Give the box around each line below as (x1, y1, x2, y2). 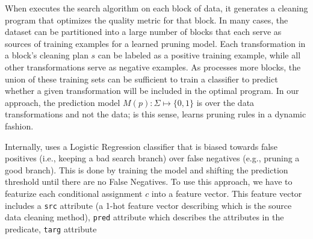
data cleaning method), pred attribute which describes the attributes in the (5, 211, 284, 223)
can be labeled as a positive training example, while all (98, 49, 301, 61)
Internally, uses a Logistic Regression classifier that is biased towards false (5, 140, 277, 152)
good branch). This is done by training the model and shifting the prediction (5, 163, 288, 176)
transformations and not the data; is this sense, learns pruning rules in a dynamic (5, 108, 306, 120)
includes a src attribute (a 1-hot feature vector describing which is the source (5, 199, 292, 211)
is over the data (196, 96, 255, 108)
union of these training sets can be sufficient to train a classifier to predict (5, 72, 278, 85)
